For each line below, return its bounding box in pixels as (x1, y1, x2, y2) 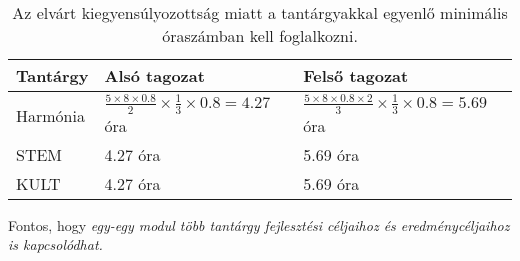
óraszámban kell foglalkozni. (162, 24, 358, 47)
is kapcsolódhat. (8, 234, 103, 255)
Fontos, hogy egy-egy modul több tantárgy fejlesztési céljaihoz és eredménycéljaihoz (8, 214, 510, 235)
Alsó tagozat (104, 64, 205, 87)
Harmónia (16, 103, 85, 127)
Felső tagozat (303, 64, 409, 87)
